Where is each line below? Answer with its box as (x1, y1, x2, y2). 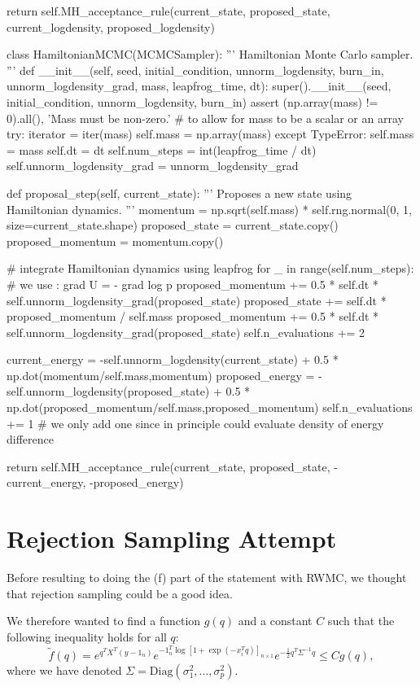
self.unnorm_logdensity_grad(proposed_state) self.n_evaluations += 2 (7, 323, 365, 340)
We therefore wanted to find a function (7, 612, 201, 629)
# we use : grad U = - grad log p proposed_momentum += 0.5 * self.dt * (7, 275, 378, 292)
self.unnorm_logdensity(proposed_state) (7, 383, 210, 400)
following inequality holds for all (7, 628, 167, 645)
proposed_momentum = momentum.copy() (7, 232, 224, 249)
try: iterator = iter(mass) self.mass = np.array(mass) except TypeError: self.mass (7, 125, 414, 142)
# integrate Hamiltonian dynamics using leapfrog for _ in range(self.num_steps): (7, 260, 414, 277)
